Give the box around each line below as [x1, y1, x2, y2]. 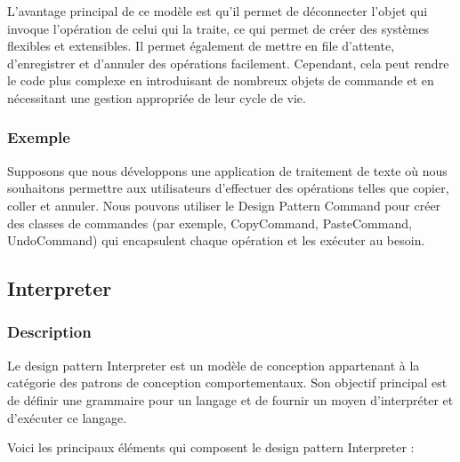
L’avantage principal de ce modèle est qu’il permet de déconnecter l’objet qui [7, 2, 428, 20]
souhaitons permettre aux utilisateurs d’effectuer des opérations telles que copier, [7, 179, 449, 197]
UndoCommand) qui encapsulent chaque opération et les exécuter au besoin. [7, 231, 425, 250]
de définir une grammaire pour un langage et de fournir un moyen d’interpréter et [7, 390, 454, 409]
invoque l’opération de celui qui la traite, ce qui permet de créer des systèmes [7, 19, 430, 37]
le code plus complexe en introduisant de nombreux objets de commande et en [7, 71, 434, 90]
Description [7, 321, 92, 343]
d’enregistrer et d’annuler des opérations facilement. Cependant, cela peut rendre [7, 53, 449, 72]
